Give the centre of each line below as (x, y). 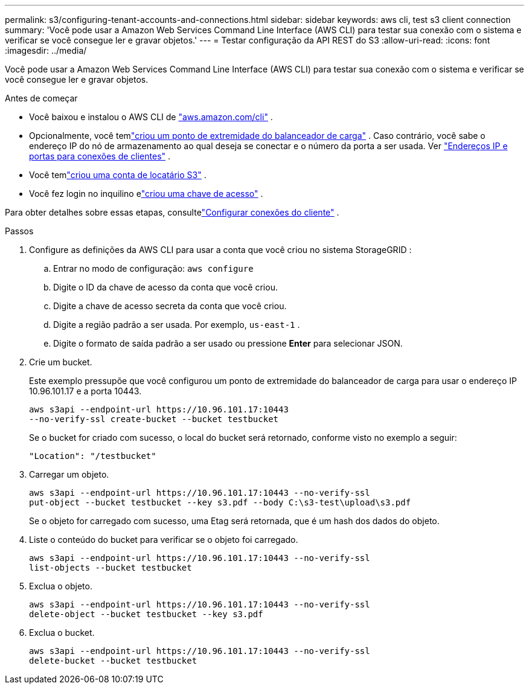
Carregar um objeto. (69, 474)
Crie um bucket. (61, 362)
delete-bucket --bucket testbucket (113, 661)
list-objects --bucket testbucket (111, 568)
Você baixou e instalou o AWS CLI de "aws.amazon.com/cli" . (151, 117)
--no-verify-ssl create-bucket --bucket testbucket (154, 419)
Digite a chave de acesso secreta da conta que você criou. (170, 306)
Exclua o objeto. (61, 586)
